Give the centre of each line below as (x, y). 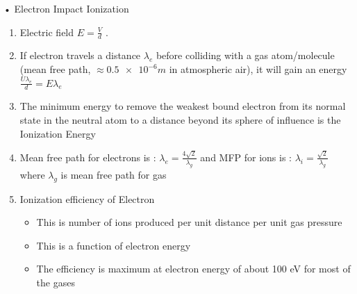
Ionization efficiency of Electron (87, 198)
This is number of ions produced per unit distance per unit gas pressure (189, 222)
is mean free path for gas (114, 174)
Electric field (47, 32)
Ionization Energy (58, 133)
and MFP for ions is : (246, 157)
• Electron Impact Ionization (66, 8)
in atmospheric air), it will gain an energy (258, 69)
